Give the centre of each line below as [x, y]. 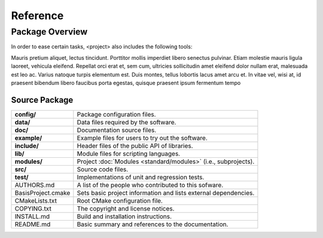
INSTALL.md [32, 216]
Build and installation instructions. [124, 216]
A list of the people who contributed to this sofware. [150, 185]
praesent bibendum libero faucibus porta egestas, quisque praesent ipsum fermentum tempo [126, 83]
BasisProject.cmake [42, 193]
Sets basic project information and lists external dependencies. [166, 193]
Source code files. [103, 169]
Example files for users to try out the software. [142, 138]
